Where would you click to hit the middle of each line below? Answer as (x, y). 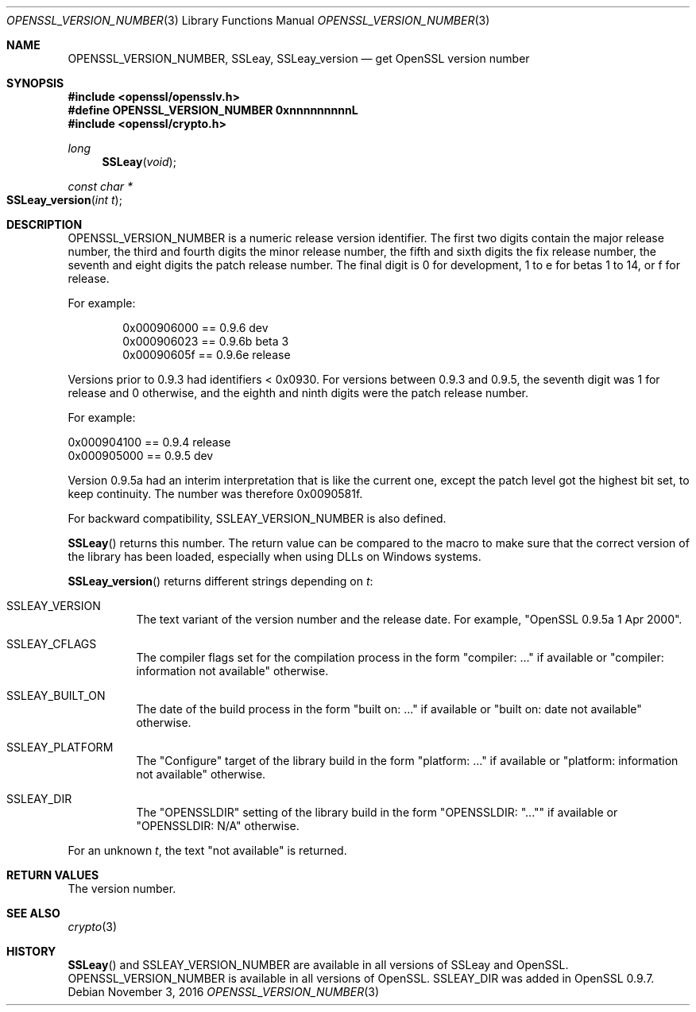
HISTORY (31, 951)
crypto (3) (93, 927)
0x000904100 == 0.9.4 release (149, 442)
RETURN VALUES (53, 875)
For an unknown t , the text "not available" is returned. (207, 850)
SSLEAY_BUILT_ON (56, 695)
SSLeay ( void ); (139, 162)
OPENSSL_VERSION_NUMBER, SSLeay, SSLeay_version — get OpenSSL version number (299, 58)
